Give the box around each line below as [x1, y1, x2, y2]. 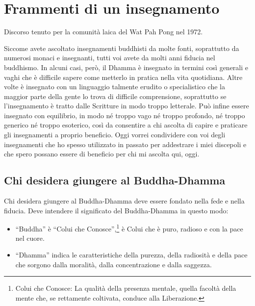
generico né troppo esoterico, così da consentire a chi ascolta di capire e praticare [4, 120, 248, 130]
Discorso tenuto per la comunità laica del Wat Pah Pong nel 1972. [4, 26, 203, 37]
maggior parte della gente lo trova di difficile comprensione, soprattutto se [4, 91, 227, 101]
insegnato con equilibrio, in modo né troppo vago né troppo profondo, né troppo [4, 110, 245, 120]
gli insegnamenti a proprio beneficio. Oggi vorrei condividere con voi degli [4, 129, 226, 140]
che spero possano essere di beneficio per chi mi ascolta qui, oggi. [4, 149, 200, 159]
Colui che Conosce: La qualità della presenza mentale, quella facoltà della [15, 283, 236, 293]
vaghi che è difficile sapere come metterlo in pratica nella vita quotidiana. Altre [4, 72, 243, 82]
